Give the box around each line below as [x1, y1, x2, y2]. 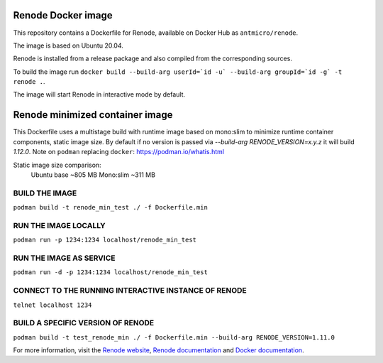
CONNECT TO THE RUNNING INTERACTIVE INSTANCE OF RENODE [13, 286, 248, 296]
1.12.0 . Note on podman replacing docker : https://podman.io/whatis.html [13, 148, 225, 156]
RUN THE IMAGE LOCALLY [13, 220, 106, 230]
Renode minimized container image [13, 109, 173, 121]
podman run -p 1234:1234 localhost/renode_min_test [13, 236, 197, 244]
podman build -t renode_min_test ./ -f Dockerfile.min [13, 203, 209, 212]
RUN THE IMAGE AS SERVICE [13, 253, 116, 263]
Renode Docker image [13, 9, 113, 21]
